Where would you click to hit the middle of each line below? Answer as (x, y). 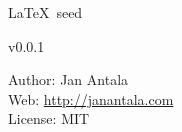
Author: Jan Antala (68, 79)
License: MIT (49, 118)
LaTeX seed (45, 12)
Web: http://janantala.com (91, 98)
